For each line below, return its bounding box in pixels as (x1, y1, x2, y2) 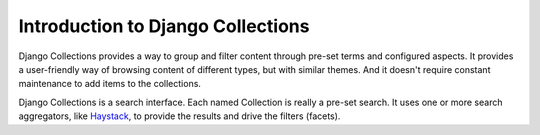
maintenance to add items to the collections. (18, 78, 202, 90)
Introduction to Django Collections (18, 15, 310, 37)
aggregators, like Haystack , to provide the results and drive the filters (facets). (18, 110, 341, 122)
